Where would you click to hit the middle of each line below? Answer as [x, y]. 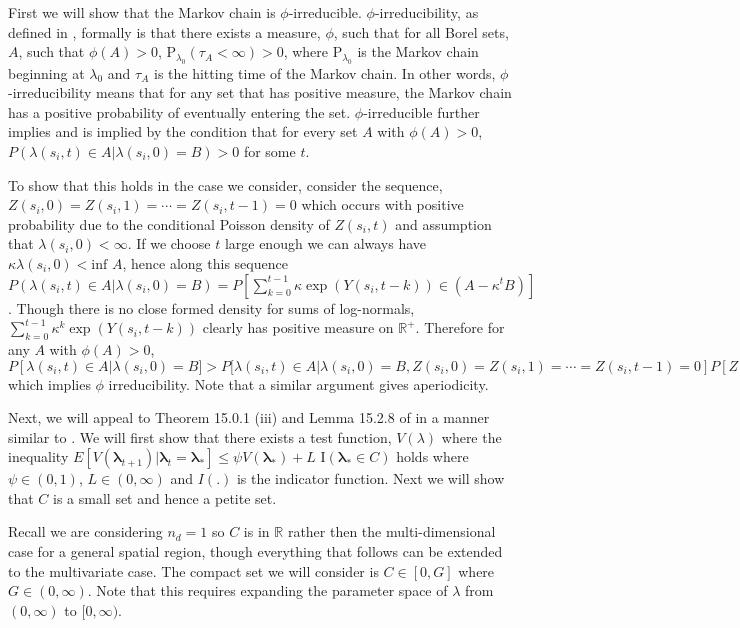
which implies [49, 383]
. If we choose [169, 243]
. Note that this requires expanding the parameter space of [267, 590]
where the [471, 436]
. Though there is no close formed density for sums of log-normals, [211, 307]
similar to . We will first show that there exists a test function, [200, 436]
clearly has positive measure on [298, 327]
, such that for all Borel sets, [421, 31]
